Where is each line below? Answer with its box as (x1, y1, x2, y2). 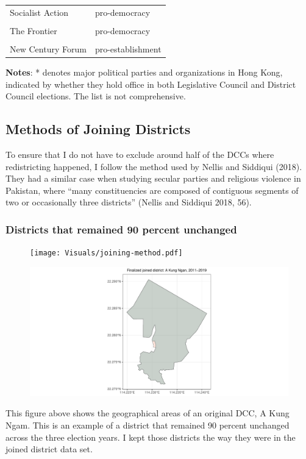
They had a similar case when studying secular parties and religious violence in (5, 172, 301, 185)
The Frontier (10, 24, 57, 37)
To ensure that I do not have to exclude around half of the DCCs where (5, 148, 274, 161)
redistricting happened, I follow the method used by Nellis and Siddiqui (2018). (5, 160, 302, 173)
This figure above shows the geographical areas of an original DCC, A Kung (5, 407, 290, 419)
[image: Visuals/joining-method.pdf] (30, 249, 183, 258)
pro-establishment (94, 42, 162, 55)
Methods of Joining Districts (5, 119, 191, 138)
